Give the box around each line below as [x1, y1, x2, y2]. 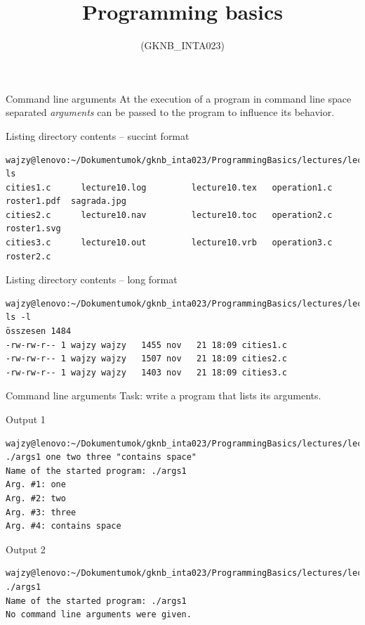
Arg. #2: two [6, 493, 66, 503]
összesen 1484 [6, 326, 72, 337]
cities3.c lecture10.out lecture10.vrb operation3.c [6, 238, 333, 248]
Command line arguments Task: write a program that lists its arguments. [6, 388, 321, 403]
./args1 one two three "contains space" [6, 452, 197, 463]
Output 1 [6, 412, 46, 426]
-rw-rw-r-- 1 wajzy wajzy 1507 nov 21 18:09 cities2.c [6, 354, 287, 364]
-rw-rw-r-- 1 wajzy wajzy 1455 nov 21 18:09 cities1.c [6, 340, 287, 350]
